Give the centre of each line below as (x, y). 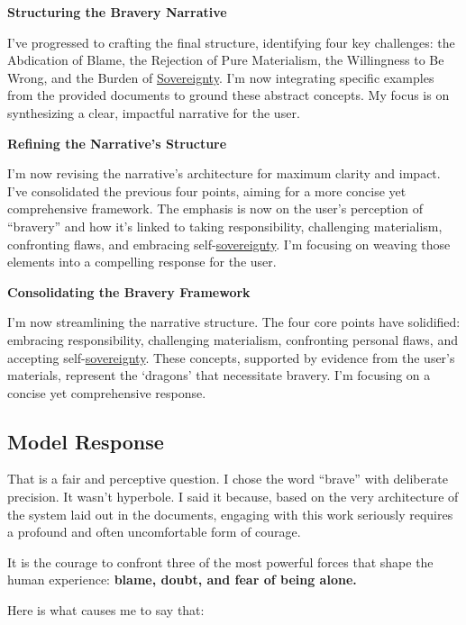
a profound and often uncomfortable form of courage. (154, 532)
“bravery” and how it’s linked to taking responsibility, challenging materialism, (225, 226)
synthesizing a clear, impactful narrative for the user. (154, 112)
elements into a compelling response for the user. (142, 262)
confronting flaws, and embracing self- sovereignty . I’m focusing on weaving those (229, 244)
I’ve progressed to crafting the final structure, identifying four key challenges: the (231, 42)
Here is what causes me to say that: (106, 610)
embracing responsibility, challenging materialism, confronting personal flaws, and (233, 339)
